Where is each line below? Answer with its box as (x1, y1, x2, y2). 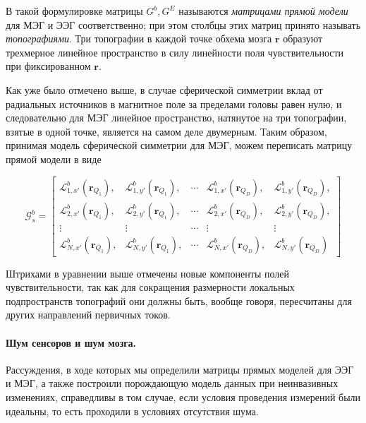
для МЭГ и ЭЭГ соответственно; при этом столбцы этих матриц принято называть (6, 17, 361, 32)
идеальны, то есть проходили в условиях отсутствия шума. (6, 403, 259, 418)
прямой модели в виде (6, 151, 102, 166)
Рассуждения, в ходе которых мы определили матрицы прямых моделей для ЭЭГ (6, 362, 354, 376)
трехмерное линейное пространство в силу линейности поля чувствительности (6, 44, 344, 59)
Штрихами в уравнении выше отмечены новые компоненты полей (6, 266, 289, 280)
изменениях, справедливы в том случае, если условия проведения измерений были (6, 390, 361, 405)
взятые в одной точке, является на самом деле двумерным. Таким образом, (6, 124, 327, 138)
